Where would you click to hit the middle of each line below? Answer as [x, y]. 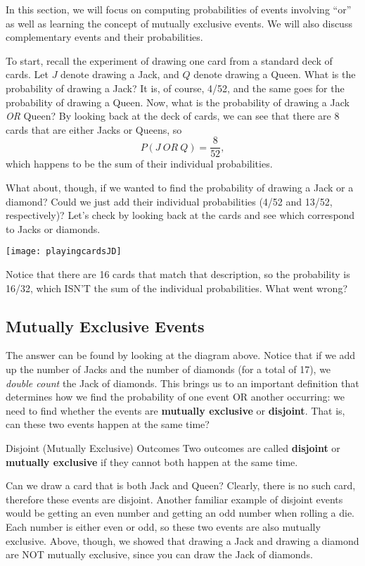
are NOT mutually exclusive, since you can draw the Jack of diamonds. [159, 554]
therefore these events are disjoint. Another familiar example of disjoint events [174, 499]
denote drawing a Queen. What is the [275, 74]
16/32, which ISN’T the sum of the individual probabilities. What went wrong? [177, 288]
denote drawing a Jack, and [120, 74]
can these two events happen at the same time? [108, 424]
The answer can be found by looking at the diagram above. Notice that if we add [181, 355]
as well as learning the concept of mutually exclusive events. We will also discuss [179, 23]
